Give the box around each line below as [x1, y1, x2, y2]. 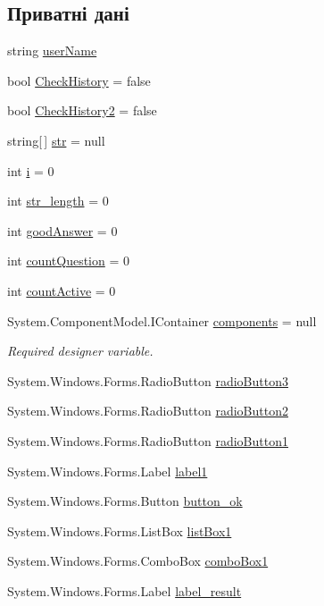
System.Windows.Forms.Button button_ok [7, 492, 243, 510]
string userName [7, 41, 97, 60]
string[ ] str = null [7, 130, 105, 149]
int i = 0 [7, 161, 54, 180]
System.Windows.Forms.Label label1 [7, 461, 208, 480]
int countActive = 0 [7, 281, 116, 299]
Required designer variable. [7, 341, 154, 360]
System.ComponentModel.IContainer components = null [7, 311, 317, 330]
